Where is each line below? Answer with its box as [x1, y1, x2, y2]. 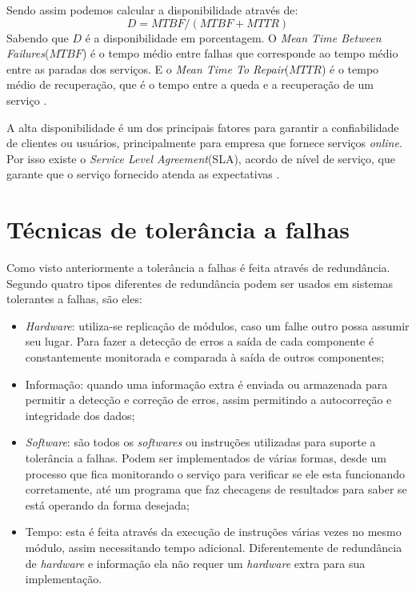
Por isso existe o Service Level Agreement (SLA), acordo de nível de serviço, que [6, 150, 395, 166]
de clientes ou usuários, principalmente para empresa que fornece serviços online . [6, 134, 402, 151]
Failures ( [6, 45, 50, 62]
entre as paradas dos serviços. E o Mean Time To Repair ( [6, 60, 290, 77]
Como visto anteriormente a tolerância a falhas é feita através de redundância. [6, 259, 390, 276]
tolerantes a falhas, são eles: [6, 290, 142, 307]
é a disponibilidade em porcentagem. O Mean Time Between [85, 29, 382, 46]
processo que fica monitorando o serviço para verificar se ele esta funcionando [25, 465, 406, 482]
